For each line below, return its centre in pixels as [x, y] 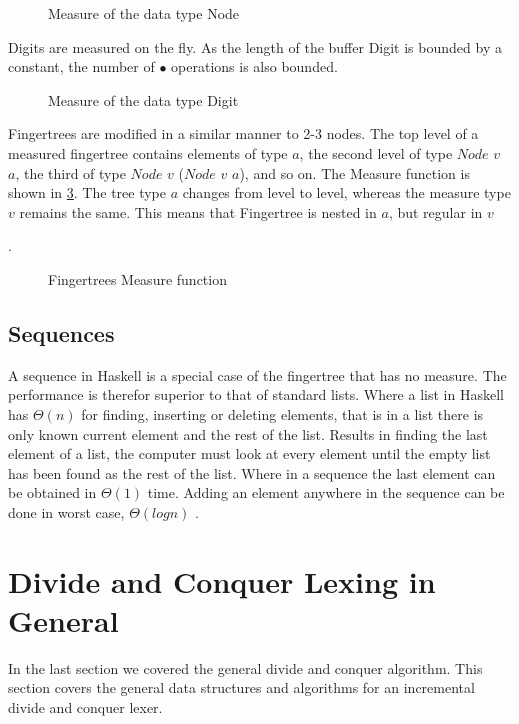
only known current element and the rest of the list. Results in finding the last [248, 433]
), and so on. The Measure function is [354, 172]
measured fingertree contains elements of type [148, 152]
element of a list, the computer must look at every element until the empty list [249, 453]
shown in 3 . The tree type [87, 192]
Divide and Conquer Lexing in [222, 580]
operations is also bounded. [254, 66]
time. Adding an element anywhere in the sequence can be [326, 492]
